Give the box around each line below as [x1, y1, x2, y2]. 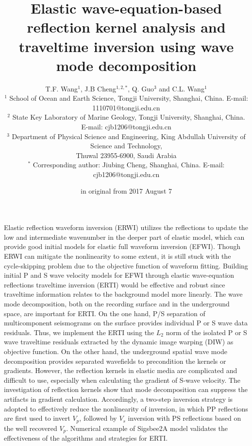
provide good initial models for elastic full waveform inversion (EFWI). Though [4, 241, 240, 251]
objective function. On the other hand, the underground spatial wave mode [4, 346, 227, 356]
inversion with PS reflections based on [128, 413, 241, 423]
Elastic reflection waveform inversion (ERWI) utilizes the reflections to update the [4, 222, 249, 232]
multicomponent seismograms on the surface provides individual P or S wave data [4, 318, 248, 328]
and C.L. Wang [159, 83, 204, 93]
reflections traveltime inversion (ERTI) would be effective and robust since [4, 279, 225, 289]
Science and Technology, [90, 141, 162, 151]
